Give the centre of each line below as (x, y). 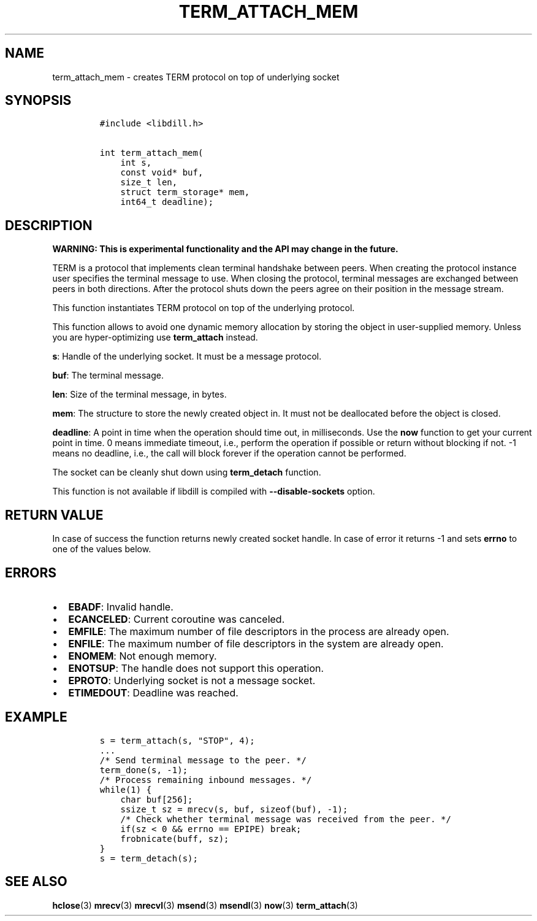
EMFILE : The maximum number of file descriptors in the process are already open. (259, 631)
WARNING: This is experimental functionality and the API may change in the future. (225, 249)
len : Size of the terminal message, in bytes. (139, 395)
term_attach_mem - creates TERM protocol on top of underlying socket (196, 77)
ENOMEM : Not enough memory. (143, 656)
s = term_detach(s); (149, 858)
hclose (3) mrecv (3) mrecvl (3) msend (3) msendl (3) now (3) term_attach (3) (205, 905)
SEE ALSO (36, 882)
